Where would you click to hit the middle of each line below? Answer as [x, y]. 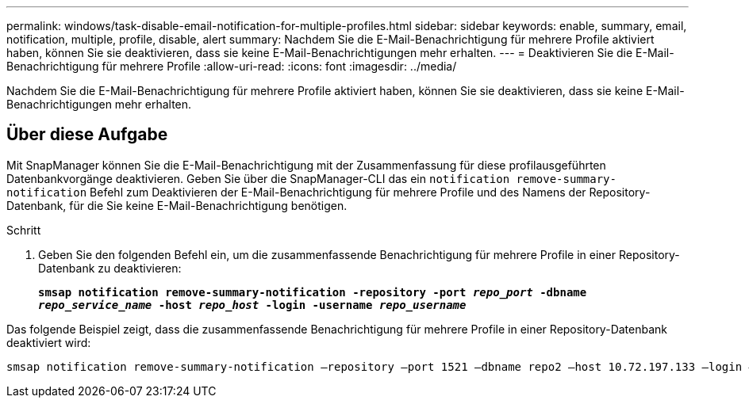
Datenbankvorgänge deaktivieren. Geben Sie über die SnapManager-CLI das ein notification [258, 178]
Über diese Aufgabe [87, 135]
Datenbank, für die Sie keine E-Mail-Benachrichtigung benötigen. [177, 205]
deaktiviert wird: [49, 342]
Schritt [24, 230]
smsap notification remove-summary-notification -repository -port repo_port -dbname [313, 292]
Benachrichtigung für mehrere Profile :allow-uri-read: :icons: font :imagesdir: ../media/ [232, 66]
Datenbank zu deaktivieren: [110, 268]
